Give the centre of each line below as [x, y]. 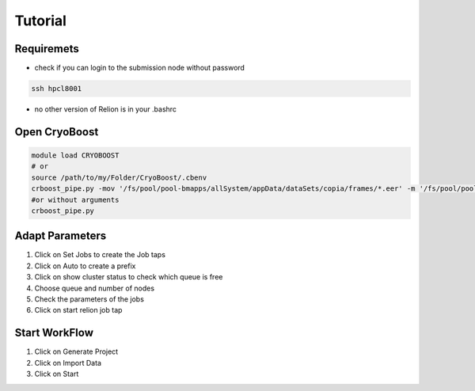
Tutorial [41, 21]
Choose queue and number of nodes [94, 288]
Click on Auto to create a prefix [85, 266]
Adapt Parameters [61, 236]
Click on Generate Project [76, 351]
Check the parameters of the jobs [89, 299]
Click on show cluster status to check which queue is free [129, 277]
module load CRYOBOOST [75, 156]
